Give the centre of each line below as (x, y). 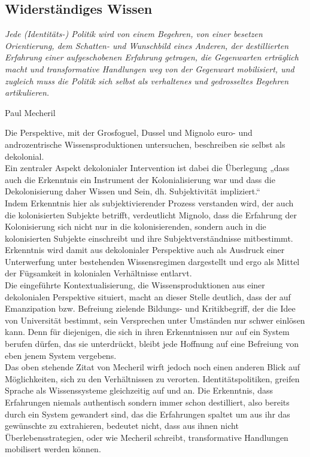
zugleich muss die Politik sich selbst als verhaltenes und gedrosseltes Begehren (147, 80)
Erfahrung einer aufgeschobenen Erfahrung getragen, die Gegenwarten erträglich (152, 57)
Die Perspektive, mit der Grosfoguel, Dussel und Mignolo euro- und (129, 132)
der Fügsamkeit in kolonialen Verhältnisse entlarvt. (98, 273)
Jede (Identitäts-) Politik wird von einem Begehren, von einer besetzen (134, 34)
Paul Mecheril (30, 112)
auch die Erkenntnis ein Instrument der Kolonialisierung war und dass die (140, 179)
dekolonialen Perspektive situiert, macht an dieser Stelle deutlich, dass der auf (148, 296)
